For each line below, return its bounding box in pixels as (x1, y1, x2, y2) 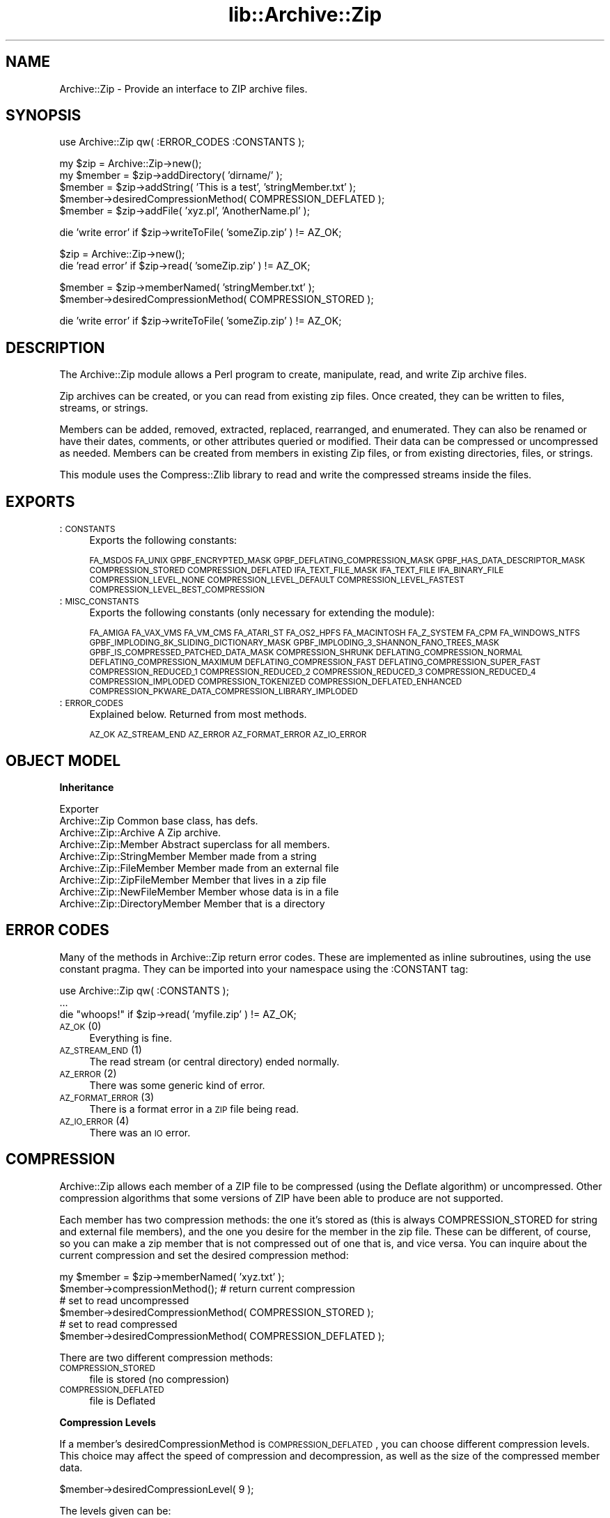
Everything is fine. (89, 1031, 172, 1044)
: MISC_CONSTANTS (59, 595, 139, 607)
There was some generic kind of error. (89, 1079, 265, 1091)
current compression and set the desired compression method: (59, 1249, 349, 1261)
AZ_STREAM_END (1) (59, 1043, 142, 1056)
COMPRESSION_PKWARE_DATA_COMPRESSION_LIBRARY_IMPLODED (89, 687, 358, 697)
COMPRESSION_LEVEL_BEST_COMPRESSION (89, 585, 265, 595)
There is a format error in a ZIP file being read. (89, 1102, 299, 1115)
